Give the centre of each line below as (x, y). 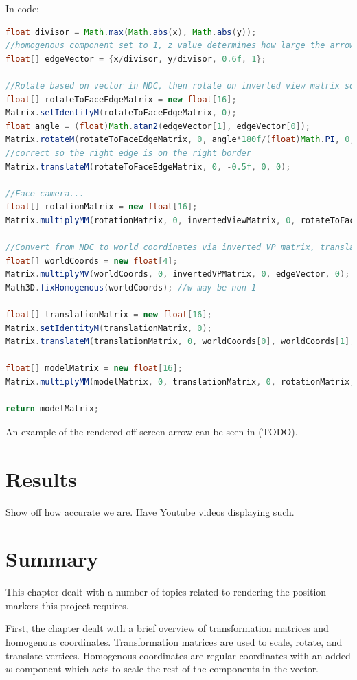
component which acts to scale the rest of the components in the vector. (167, 669)
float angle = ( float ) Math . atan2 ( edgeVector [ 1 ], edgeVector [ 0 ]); (158, 126)
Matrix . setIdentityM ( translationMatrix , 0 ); (109, 328)
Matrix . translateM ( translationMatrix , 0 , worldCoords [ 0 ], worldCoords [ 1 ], (180, 342)
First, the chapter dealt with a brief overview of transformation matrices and (167, 628)
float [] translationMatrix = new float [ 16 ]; (109, 315)
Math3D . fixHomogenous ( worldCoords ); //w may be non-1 (131, 287)
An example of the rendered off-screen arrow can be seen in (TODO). (152, 431)
